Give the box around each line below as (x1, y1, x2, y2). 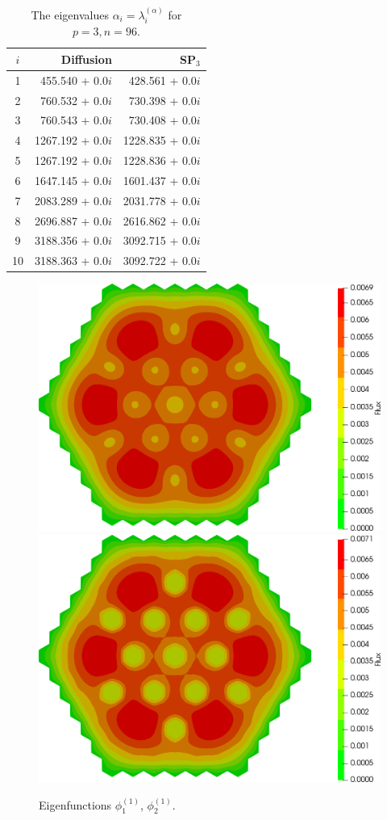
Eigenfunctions (39, 796, 112, 813)
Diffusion (60, 50, 112, 67)
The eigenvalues (31, 6, 109, 23)
